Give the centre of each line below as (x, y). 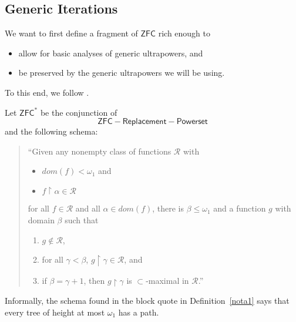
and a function (240, 208)
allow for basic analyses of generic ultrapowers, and (111, 53)
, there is (168, 208)
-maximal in (167, 280)
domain (41, 219)
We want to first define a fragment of (71, 33)
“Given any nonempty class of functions (100, 151)
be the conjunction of (79, 112)
